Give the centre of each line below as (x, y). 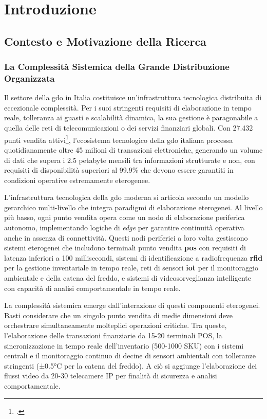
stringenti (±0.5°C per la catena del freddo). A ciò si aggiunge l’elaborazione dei (131, 365)
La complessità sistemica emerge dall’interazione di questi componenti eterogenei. (132, 305)
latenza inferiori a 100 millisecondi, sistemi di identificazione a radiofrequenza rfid (133, 257)
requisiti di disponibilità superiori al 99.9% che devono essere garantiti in (119, 170)
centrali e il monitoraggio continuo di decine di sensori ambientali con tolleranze (130, 356)
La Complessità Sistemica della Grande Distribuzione (117, 67)
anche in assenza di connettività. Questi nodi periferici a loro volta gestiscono (126, 237)
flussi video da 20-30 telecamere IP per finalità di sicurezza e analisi (111, 376)
